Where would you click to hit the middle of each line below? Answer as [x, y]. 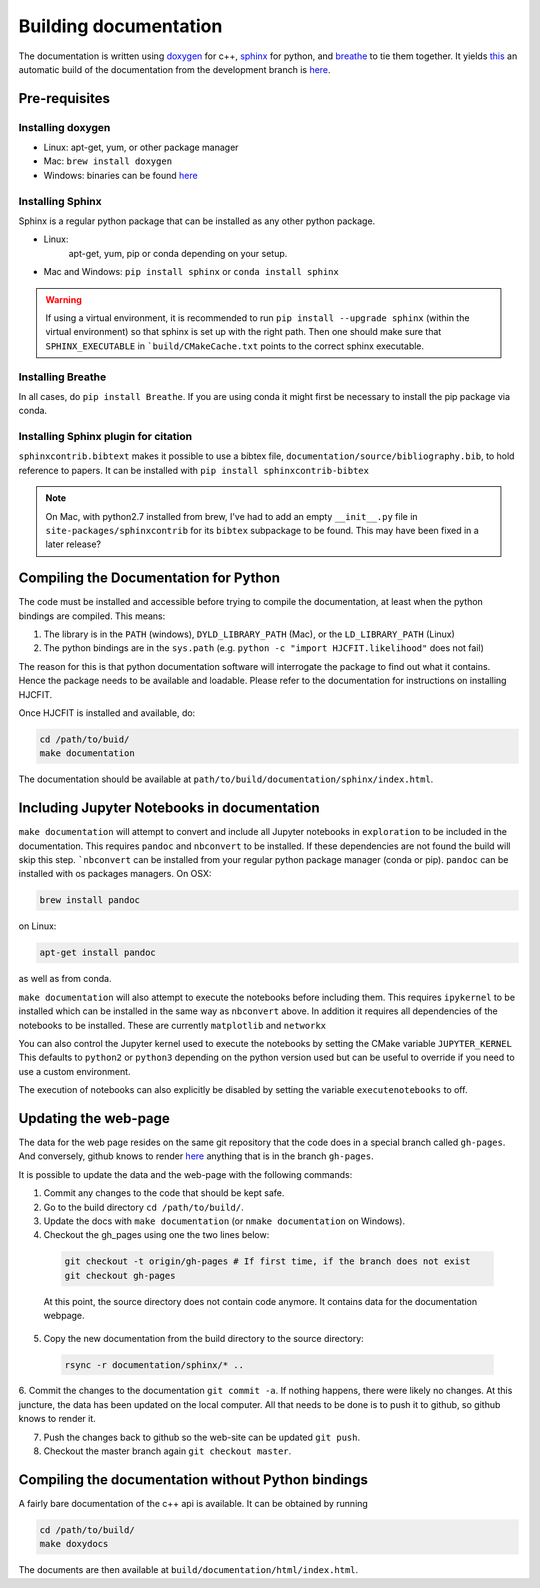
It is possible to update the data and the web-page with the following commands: [185, 1174]
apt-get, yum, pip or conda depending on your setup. [178, 253]
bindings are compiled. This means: [92, 616]
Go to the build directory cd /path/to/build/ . [143, 1207]
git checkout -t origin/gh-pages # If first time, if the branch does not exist [267, 1261]
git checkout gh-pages [120, 1275]
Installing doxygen [64, 127]
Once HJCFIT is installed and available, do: [107, 713]
